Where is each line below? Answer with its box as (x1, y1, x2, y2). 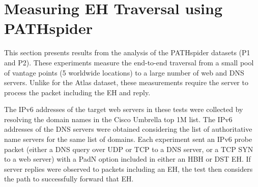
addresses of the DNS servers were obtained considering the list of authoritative (4, 124, 252, 134)
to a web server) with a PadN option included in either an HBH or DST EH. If (4, 154, 251, 164)
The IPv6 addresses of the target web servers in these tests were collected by (4, 104, 243, 115)
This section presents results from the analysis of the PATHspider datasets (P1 (4, 47, 250, 58)
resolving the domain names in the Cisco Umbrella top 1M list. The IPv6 (4, 114, 233, 124)
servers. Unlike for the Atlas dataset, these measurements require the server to (4, 77, 248, 88)
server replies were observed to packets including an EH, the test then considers (4, 163, 253, 174)
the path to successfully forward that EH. (4, 173, 134, 184)
